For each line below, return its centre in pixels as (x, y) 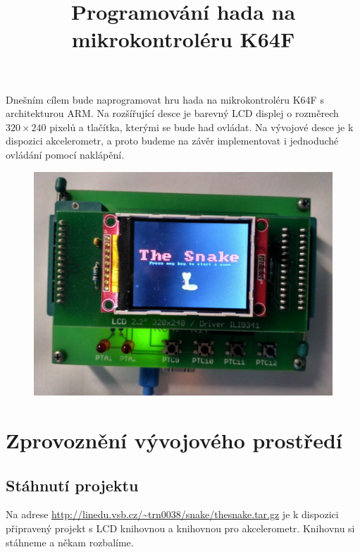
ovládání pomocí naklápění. (65, 154)
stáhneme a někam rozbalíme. (70, 542)
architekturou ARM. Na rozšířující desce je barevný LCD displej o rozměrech (172, 113)
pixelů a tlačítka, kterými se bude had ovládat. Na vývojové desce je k (201, 127)
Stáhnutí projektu (72, 485)
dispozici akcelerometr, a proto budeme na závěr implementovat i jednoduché (172, 141)
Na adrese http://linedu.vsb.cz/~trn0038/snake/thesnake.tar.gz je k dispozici (172, 514)
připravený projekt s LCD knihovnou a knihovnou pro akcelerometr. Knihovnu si (180, 528)
